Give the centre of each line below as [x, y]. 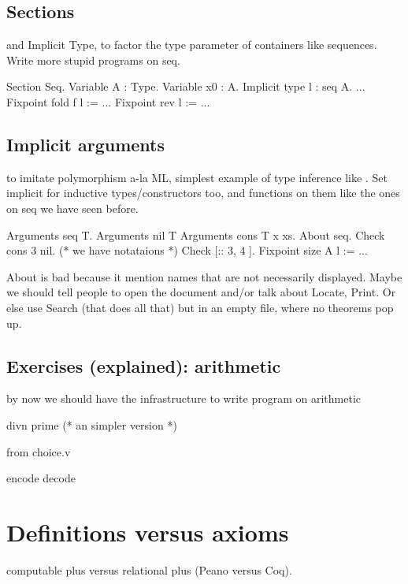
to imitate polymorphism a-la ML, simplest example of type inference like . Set [197, 177]
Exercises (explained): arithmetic [144, 365]
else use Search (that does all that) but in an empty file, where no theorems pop [200, 307]
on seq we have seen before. [72, 208]
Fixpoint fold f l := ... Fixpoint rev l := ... [108, 101]
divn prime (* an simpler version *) [92, 424]
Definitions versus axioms [148, 532]
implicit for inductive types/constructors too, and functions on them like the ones [203, 193]
